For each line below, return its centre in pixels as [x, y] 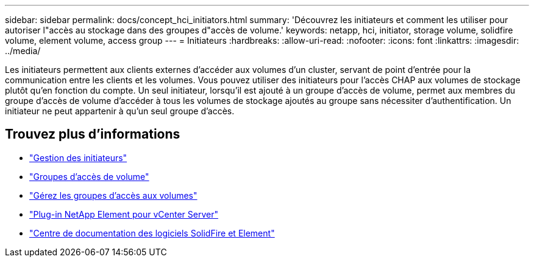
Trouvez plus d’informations [93, 134]
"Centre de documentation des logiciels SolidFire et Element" [152, 233]
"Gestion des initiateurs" [78, 157]
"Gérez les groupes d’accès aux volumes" [113, 195]
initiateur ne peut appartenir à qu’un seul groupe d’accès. [120, 111]
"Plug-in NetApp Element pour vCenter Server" [124, 214]
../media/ [23, 51]
